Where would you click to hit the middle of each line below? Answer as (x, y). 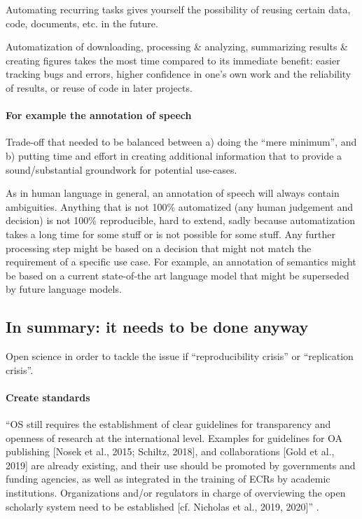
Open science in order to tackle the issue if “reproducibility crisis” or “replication (180, 356)
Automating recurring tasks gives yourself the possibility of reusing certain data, (178, 9)
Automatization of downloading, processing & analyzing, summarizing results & (177, 47)
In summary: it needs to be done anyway (157, 327)
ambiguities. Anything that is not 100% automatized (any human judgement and (180, 206)
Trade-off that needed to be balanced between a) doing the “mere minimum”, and (181, 142)
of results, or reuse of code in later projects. (99, 87)
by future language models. (64, 289)
